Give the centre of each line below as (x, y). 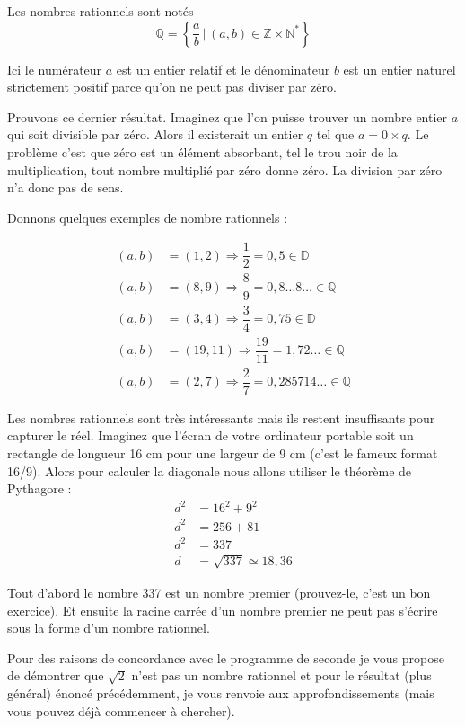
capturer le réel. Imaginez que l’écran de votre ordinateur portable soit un (211, 435)
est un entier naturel (399, 69)
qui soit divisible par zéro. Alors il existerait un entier (155, 134)
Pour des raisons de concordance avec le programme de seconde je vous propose (226, 657)
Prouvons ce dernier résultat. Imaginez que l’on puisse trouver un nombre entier (228, 116)
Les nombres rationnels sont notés (101, 11)
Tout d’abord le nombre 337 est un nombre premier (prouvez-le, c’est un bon (219, 592)
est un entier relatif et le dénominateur (223, 69)
